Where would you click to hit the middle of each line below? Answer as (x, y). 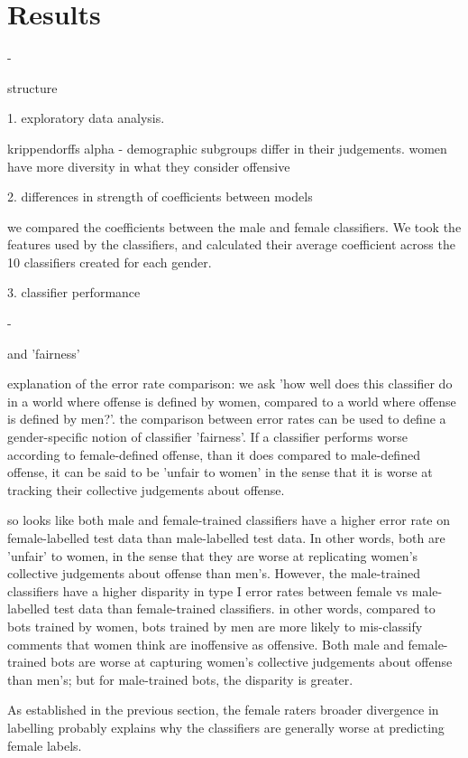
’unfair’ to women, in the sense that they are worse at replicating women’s (213, 555)
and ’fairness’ (44, 353)
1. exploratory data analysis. (86, 118)
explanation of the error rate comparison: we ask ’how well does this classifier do (230, 384)
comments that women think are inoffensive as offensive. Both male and (206, 644)
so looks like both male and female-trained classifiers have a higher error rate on (229, 520)
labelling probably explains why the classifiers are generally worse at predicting (226, 727)
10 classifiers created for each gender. (110, 262)
